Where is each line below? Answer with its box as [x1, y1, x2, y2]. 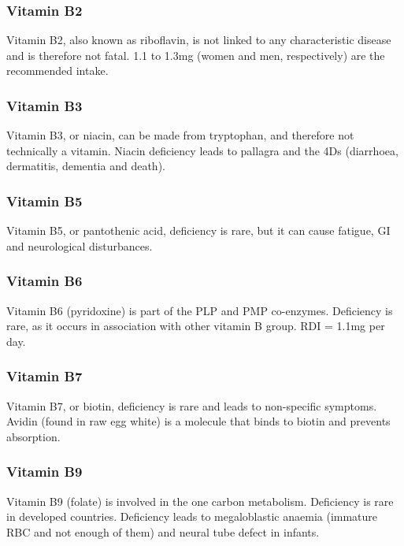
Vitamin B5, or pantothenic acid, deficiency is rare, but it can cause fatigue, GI [6, 222, 391, 239]
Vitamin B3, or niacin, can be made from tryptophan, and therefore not [6, 127, 354, 143]
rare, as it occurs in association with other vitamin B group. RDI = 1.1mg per [6, 318, 385, 334]
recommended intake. [6, 62, 109, 79]
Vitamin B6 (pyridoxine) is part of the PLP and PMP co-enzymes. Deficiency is [6, 302, 393, 318]
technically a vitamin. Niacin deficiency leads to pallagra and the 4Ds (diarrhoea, [6, 142, 398, 158]
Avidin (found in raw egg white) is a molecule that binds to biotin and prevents [6, 413, 391, 429]
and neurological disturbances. [6, 237, 153, 254]
